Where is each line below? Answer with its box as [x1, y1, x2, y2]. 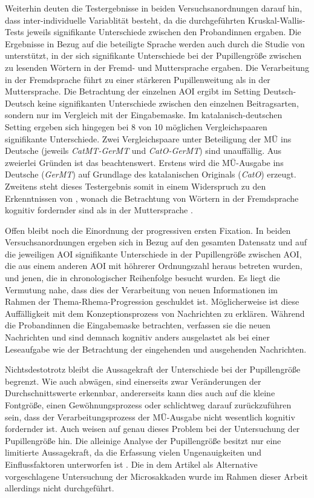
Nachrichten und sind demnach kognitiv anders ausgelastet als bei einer [5, 331, 270, 344]
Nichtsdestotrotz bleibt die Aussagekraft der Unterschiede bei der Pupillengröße [5, 363, 301, 376]
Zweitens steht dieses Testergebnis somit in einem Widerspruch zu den [5, 179, 266, 192]
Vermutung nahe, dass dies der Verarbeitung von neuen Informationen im [5, 283, 278, 296]
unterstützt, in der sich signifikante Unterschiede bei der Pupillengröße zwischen [5, 49, 302, 62]
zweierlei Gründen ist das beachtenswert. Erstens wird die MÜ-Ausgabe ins [5, 156, 284, 168]
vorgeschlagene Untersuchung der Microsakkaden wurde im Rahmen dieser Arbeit [5, 470, 308, 482]
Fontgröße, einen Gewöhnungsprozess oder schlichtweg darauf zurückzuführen [5, 399, 292, 411]
